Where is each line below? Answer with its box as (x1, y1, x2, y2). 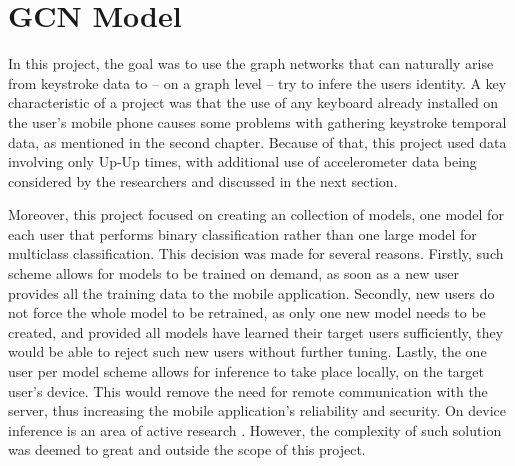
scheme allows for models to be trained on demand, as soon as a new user (8, 263, 459, 284)
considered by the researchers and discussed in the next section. (8, 170, 398, 191)
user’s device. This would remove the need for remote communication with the (8, 380, 488, 401)
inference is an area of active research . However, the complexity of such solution (8, 419, 502, 440)
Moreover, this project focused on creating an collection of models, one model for (8, 204, 504, 225)
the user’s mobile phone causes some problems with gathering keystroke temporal (8, 111, 507, 132)
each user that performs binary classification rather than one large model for (8, 223, 477, 244)
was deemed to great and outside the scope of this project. (8, 439, 366, 460)
